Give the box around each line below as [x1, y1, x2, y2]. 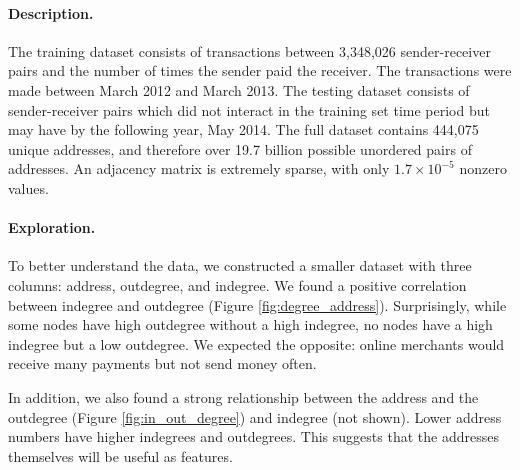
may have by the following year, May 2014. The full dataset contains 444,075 [8, 119, 479, 140]
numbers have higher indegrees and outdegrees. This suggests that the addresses [8, 426, 499, 447]
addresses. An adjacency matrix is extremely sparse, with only [8, 158, 390, 179]
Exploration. [8, 217, 96, 238]
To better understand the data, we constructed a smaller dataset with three [8, 255, 472, 276]
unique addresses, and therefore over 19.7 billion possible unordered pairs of [8, 138, 472, 159]
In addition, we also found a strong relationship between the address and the [8, 386, 479, 407]
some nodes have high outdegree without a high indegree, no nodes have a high [8, 314, 493, 335]
